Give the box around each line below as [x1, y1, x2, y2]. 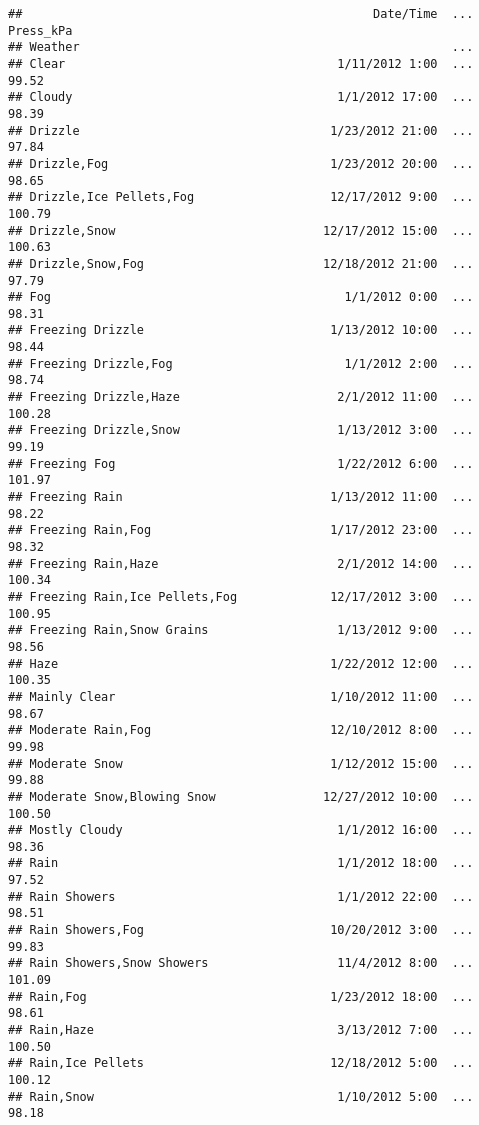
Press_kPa [8, 23, 73, 38]
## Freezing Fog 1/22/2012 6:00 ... [8, 456, 474, 471]
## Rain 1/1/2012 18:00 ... [8, 856, 474, 871]
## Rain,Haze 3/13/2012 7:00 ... [8, 1023, 474, 1038]
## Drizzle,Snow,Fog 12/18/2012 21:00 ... [8, 256, 474, 271]
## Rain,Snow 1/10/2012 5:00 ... [8, 1089, 474, 1104]
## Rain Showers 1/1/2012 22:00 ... [8, 889, 474, 904]
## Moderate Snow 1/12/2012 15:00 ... [8, 756, 474, 771]
